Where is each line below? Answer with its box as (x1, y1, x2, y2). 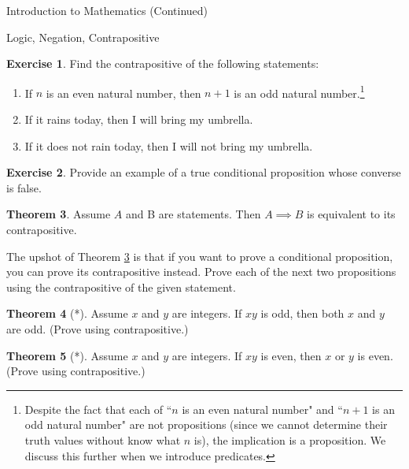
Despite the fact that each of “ (24, 400, 172, 417)
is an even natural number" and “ (182, 400, 343, 417)
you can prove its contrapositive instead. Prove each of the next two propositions (6, 263, 396, 280)
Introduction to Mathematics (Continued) (6, 2, 208, 18)
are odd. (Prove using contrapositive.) (6, 320, 189, 337)
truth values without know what (24, 431, 181, 448)
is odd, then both (260, 305, 345, 322)
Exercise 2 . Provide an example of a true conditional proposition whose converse (6, 164, 401, 181)
